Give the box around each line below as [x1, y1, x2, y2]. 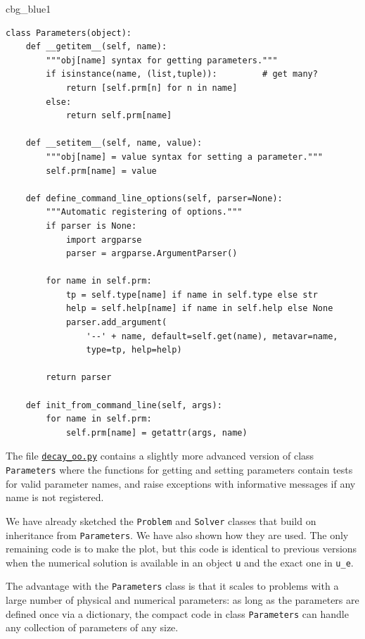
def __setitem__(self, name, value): [25, 138, 203, 148]
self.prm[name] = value [46, 165, 157, 176]
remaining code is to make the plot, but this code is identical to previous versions [6, 541, 357, 556]
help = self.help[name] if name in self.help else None [65, 303, 333, 314]
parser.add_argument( [65, 317, 167, 328]
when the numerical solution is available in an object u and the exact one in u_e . [6, 555, 354, 569]
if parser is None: [46, 220, 137, 231]
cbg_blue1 [6, 1, 51, 15]
